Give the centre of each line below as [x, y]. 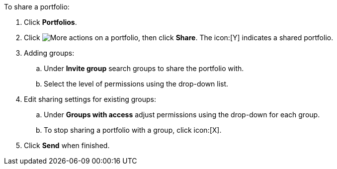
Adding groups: [49, 53]
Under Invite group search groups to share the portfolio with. [144, 68]
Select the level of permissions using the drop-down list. [136, 84]
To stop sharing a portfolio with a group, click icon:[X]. [133, 130]
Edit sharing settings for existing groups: [90, 99]
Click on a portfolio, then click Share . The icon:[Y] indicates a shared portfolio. [179, 38]
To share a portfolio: [37, 7]
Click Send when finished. [67, 145]
